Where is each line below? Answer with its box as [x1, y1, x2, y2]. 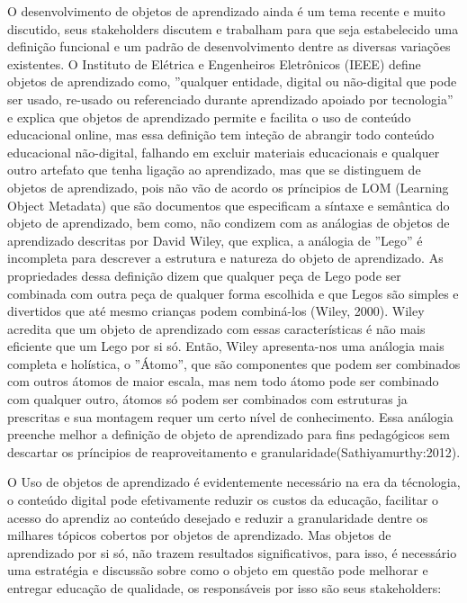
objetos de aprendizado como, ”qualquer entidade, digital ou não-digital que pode [7, 72, 457, 91]
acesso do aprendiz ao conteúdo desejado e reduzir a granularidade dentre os [7, 508, 428, 526]
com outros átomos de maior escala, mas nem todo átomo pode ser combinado [7, 372, 439, 391]
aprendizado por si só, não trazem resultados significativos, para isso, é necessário [7, 543, 457, 562]
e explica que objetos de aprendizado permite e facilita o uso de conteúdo [7, 107, 411, 126]
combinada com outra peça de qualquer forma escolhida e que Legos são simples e [7, 283, 459, 302]
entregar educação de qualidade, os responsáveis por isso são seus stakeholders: [7, 579, 442, 597]
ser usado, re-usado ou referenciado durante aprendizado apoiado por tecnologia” [7, 89, 454, 108]
